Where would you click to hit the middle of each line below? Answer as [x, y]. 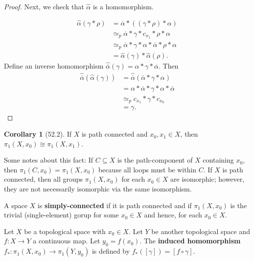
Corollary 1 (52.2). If [38, 134]
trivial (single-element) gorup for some [61, 215]
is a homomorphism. [123, 6]
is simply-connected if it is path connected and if [115, 205]
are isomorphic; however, [208, 179]
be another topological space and [201, 231]
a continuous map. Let [67, 241]
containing [218, 160]
